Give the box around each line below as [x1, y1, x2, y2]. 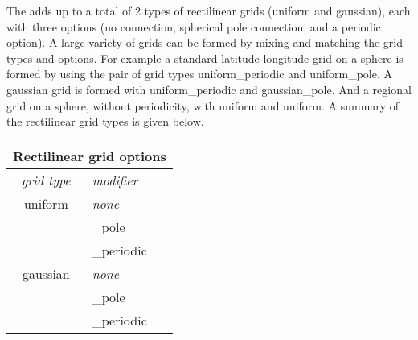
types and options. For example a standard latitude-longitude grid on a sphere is [6, 49, 404, 66]
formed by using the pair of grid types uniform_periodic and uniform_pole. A [6, 65, 392, 82]
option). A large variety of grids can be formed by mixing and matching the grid [6, 34, 404, 51]
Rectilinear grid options [13, 146, 166, 165]
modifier [92, 170, 138, 189]
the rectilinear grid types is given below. [6, 113, 204, 130]
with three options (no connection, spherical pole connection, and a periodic [6, 18, 381, 35]
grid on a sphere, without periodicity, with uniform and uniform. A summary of [6, 97, 400, 114]
